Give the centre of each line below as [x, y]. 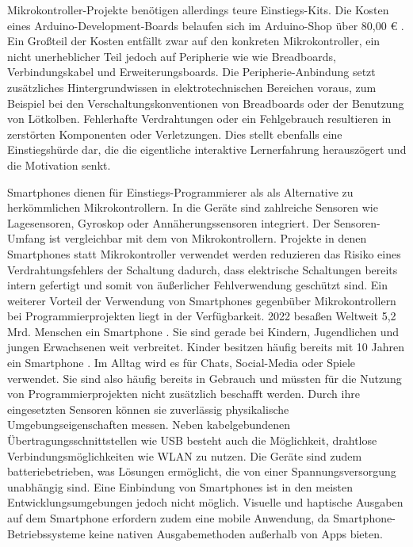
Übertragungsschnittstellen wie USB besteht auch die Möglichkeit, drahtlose [192, 440]
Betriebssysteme [46, 533]
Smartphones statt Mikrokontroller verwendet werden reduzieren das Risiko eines [204, 253]
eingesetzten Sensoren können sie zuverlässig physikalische [148, 409]
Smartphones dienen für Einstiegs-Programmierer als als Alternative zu [180, 191]
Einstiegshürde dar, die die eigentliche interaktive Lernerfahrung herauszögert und [207, 149]
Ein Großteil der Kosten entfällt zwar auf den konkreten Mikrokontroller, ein [194, 41]
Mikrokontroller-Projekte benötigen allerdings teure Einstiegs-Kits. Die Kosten [198, 10]
